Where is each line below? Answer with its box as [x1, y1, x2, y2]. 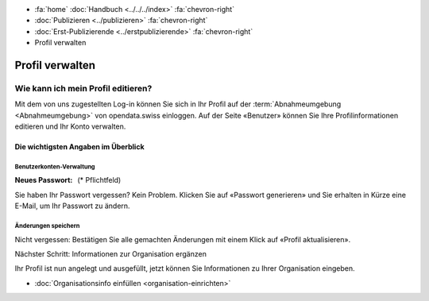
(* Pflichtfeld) [77, 176, 122, 185]
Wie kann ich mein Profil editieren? [14, 83, 153, 94]
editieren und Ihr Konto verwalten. [14, 122, 126, 131]
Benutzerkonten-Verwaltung [14, 163, 95, 171]
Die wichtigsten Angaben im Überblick [14, 142, 145, 152]
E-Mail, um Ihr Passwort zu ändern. [14, 201, 130, 210]
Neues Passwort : [14, 176, 73, 185]
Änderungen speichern [14, 222, 80, 230]
